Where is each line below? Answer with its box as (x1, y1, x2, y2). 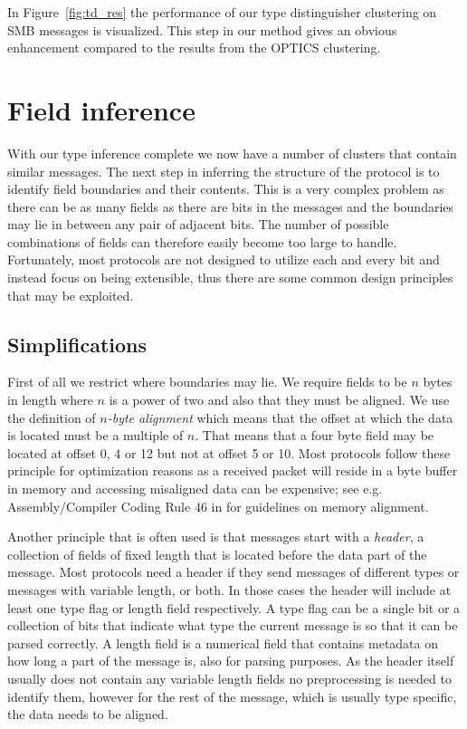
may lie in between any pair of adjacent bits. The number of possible (7, 215, 389, 234)
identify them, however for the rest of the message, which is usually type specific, (7, 686, 457, 705)
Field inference (7, 91, 195, 128)
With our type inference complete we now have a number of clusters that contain (7, 143, 457, 162)
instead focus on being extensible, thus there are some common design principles (7, 268, 453, 287)
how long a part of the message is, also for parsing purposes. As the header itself (7, 651, 454, 670)
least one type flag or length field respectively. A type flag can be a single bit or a (7, 598, 461, 617)
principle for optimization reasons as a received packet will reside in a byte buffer (7, 461, 458, 480)
